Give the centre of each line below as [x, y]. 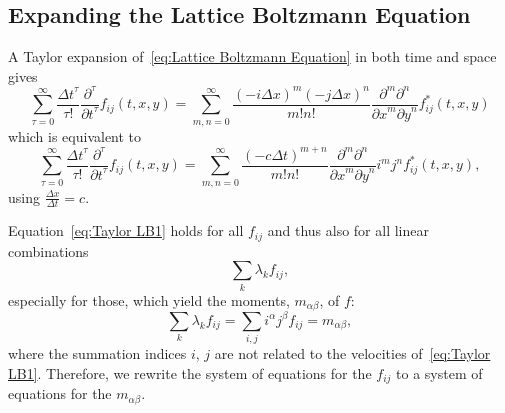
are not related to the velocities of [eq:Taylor [352, 353]
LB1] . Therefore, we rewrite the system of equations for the [190, 372]
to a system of [439, 372]
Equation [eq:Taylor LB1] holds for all [126, 230]
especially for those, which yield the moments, [149, 299]
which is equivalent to [75, 135]
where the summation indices [97, 353]
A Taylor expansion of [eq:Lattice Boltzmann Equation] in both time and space [252, 56]
